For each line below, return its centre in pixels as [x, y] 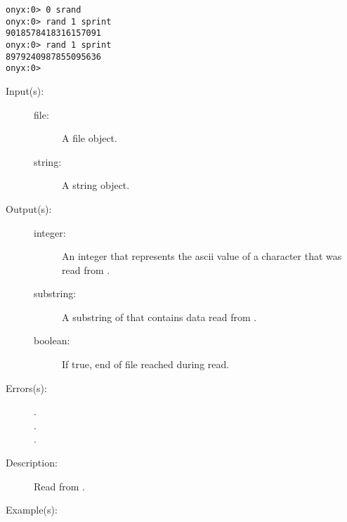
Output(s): [29, 208]
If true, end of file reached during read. [146, 364]
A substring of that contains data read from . [159, 317]
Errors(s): [26, 387]
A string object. [96, 185]
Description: [32, 463]
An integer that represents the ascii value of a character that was [202, 256]
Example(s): [32, 510]
